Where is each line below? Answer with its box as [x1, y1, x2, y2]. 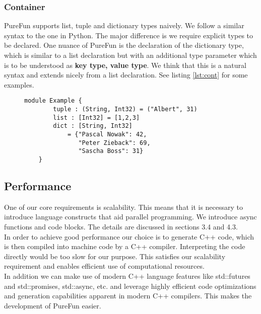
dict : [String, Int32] [53, 122, 133, 130]
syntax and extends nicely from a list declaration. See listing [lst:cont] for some [4, 69, 248, 80]
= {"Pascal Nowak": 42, [67, 131, 147, 138]
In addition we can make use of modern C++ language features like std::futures [4, 270, 250, 281]
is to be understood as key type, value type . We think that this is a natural [4, 59, 246, 70]
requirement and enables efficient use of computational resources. [4, 261, 205, 271]
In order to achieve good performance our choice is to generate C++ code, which [4, 231, 254, 242]
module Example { [24, 97, 82, 105]
